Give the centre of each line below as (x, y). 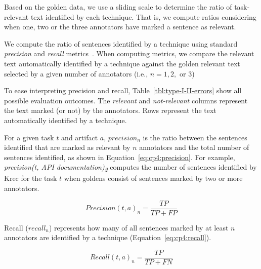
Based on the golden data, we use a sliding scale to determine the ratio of (118, 7)
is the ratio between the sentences (195, 137)
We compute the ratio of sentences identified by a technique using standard (121, 43)
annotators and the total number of (194, 147)
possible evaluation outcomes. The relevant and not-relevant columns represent (126, 100)
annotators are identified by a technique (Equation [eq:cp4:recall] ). (108, 237)
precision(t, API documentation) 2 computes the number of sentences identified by (130, 168)
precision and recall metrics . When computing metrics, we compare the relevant (129, 53)
